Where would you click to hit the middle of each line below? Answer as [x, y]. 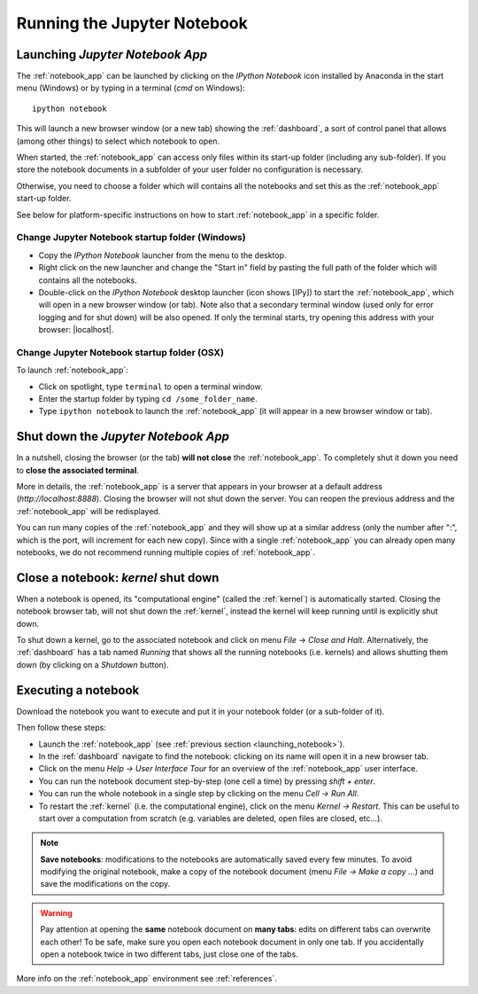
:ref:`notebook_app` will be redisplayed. [89, 511]
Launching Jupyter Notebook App [112, 55]
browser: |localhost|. [76, 330]
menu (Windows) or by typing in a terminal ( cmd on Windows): [131, 88]
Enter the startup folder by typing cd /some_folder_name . [148, 398]
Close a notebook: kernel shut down [118, 578]
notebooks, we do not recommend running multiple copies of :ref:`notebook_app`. [166, 552]
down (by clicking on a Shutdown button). [93, 664]
